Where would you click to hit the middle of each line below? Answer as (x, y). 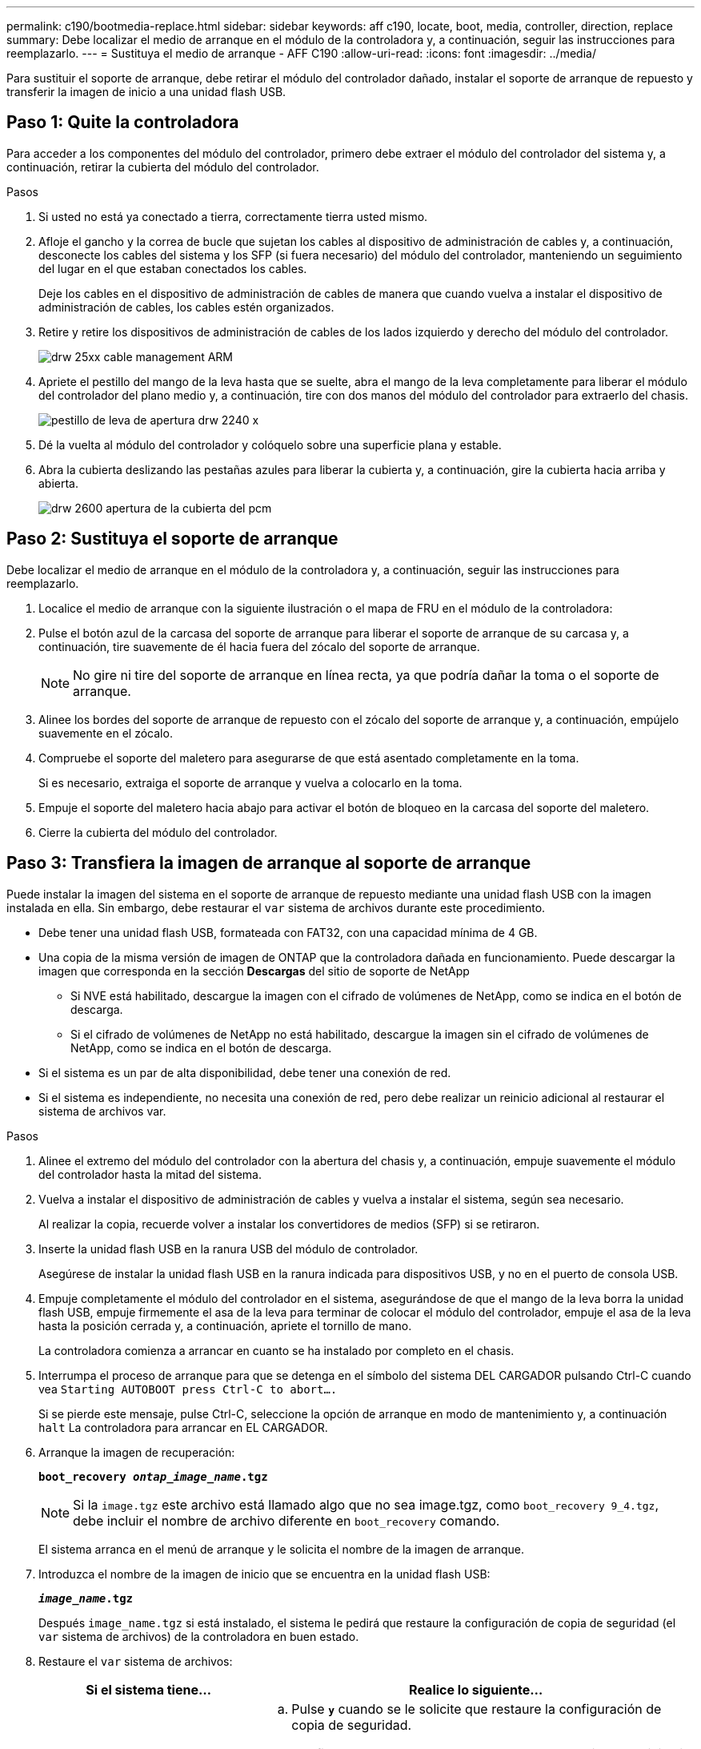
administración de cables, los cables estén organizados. (186, 307)
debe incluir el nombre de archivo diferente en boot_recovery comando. (286, 1520)
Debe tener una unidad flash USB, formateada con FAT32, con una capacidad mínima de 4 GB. (288, 932)
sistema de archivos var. (102, 1111)
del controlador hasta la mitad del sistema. (150, 1174)
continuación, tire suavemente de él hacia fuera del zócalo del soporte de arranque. (259, 646)
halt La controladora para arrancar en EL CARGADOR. (183, 1427)
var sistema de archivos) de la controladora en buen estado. (199, 1636)
